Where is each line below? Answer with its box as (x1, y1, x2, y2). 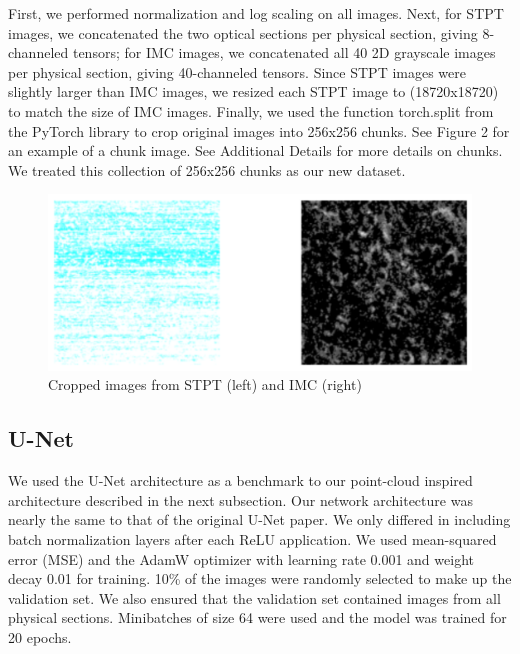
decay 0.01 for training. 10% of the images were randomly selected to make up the (8, 568, 512, 589)
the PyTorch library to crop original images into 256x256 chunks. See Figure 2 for (8, 120, 510, 141)
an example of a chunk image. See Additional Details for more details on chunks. (8, 140, 503, 161)
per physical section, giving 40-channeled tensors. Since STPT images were (8, 61, 466, 82)
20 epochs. (8, 626, 72, 647)
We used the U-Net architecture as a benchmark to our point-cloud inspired (8, 470, 473, 491)
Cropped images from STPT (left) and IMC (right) (48, 374, 362, 395)
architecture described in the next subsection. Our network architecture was (8, 489, 473, 510)
